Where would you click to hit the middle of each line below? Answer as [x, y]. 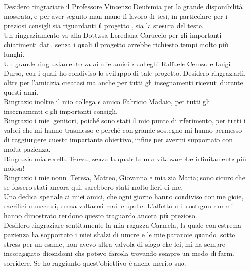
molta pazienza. [27, 149]
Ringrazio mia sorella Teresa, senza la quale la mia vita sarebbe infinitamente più [125, 158]
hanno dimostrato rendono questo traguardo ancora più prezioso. [100, 215]
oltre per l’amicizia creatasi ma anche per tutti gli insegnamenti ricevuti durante [124, 82]
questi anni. [21, 92]
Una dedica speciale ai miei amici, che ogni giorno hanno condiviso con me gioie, [124, 196]
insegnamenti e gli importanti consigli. [61, 111]
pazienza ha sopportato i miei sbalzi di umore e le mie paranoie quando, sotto [120, 234]
